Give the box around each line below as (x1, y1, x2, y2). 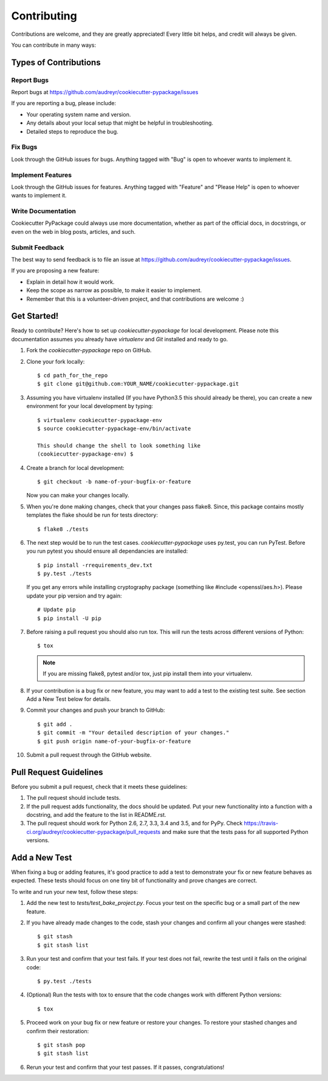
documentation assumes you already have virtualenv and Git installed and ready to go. (11, 335, 228, 343)
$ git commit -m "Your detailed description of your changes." (37, 729, 230, 736)
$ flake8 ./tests (37, 525, 89, 533)
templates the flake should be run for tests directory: (26, 511, 158, 519)
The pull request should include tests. (26, 794, 121, 802)
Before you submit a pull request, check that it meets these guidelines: (11, 783, 188, 790)
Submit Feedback (11, 243, 64, 251)
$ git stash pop (37, 1042, 86, 1048)
